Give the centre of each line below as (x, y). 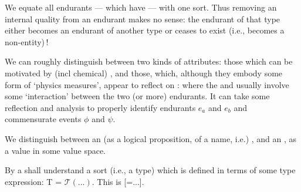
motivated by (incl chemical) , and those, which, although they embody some (144, 73)
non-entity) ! (27, 41)
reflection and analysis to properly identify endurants (100, 107)
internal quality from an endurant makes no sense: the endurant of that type (143, 18)
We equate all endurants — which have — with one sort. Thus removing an (141, 7)
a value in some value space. (55, 150)
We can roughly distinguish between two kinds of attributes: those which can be (149, 61)
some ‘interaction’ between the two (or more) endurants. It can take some (137, 96)
